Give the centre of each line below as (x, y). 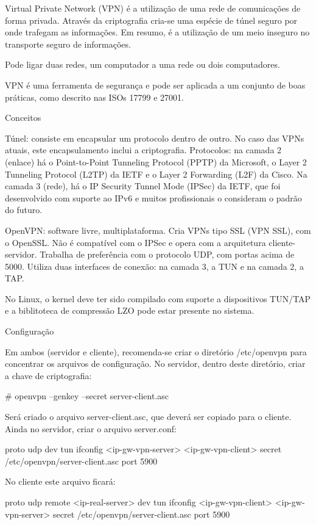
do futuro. (24, 210)
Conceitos (23, 118)
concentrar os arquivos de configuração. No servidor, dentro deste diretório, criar (155, 364)
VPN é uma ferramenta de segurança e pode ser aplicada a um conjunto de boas (155, 85)
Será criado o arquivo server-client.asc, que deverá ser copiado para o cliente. (148, 417)
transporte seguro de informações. (68, 44)
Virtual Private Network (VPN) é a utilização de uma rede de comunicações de (153, 8)
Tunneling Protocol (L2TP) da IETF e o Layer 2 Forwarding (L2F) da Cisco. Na (156, 174)
